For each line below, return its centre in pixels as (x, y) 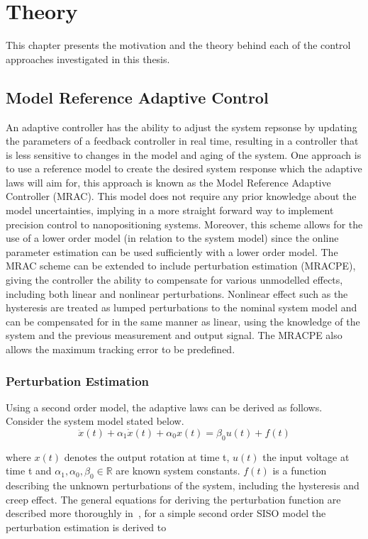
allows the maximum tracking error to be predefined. (121, 349)
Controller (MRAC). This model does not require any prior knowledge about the (181, 196)
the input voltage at (306, 456)
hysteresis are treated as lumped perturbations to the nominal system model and (182, 307)
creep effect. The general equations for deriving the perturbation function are (173, 499)
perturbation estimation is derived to (86, 527)
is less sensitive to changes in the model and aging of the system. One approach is (184, 154)
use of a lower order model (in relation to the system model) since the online (172, 238)
